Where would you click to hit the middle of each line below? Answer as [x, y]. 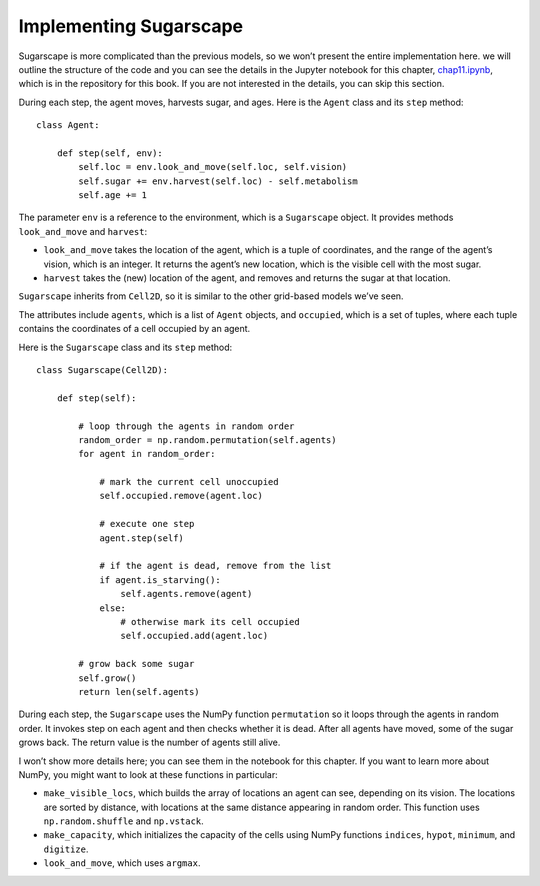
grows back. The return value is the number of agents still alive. [149, 742]
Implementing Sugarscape [131, 26]
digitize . [66, 849]
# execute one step [147, 524]
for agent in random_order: [147, 454]
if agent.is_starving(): [160, 579]
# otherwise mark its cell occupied [210, 621]
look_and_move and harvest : [83, 231]
